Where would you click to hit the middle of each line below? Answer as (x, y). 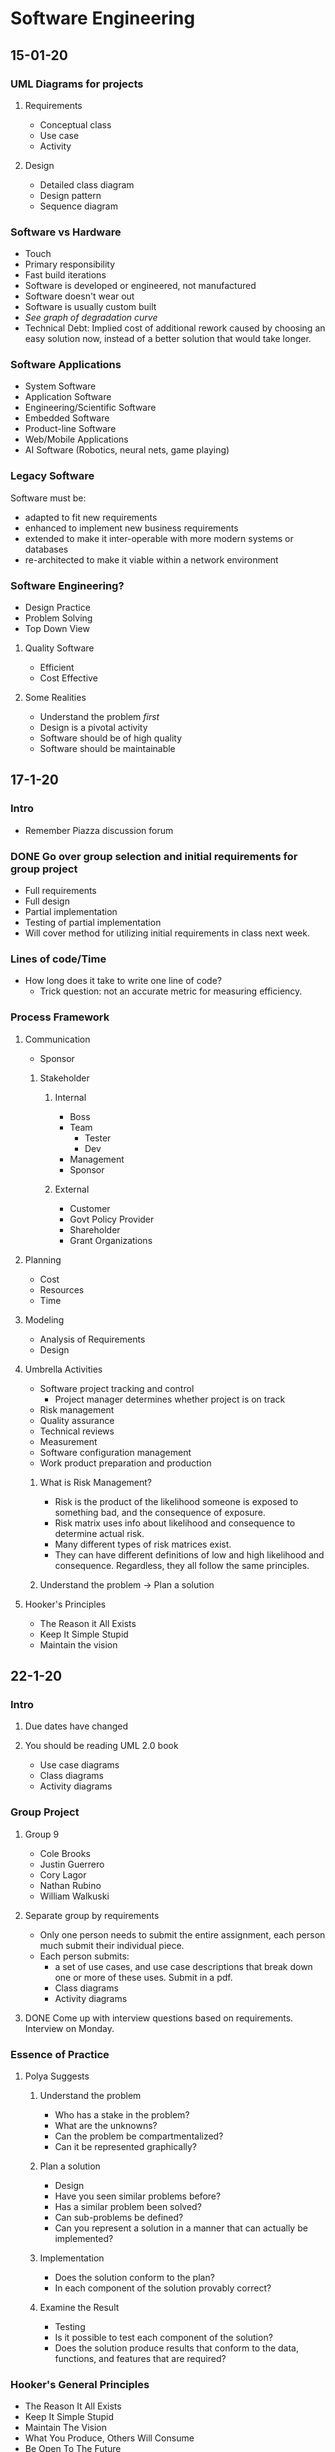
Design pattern (70, 195)
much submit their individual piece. (112, 1945)
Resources (62, 1289)
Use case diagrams (79, 1765)
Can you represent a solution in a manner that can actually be (181, 2228)
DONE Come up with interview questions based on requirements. (159, 2018)
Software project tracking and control (117, 1388)
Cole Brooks (65, 1853)
